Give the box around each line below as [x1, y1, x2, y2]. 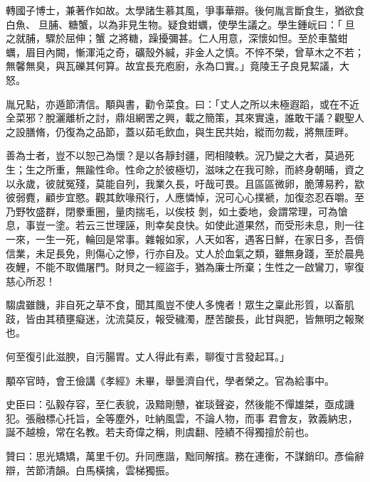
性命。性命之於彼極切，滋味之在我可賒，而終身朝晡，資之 [95, 161, 364, 176]
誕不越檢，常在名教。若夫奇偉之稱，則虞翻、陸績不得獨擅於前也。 [6, 424, 314, 439]
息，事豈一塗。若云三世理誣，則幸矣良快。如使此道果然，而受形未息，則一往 [6, 218, 364, 232]
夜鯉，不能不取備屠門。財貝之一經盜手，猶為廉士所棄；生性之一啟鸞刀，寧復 [6, 259, 364, 274]
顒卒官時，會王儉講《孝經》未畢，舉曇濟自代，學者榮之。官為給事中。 [6, 373, 334, 387]
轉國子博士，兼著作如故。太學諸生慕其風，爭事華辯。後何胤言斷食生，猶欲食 [6, 3, 364, 17]
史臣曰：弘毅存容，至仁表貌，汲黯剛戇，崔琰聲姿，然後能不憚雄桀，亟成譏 [6, 397, 354, 412]
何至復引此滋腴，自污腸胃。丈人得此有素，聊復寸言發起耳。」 [6, 349, 290, 364]
